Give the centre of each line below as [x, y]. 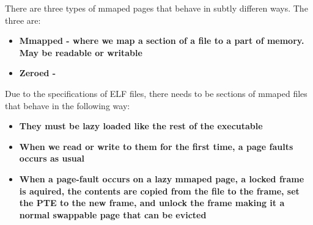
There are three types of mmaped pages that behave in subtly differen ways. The [156, 8]
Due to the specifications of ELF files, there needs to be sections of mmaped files [156, 93]
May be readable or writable [81, 52]
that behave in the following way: [68, 105]
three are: [23, 20]
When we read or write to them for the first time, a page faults [156, 146]
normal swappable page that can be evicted [113, 214]
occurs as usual [52, 158]
